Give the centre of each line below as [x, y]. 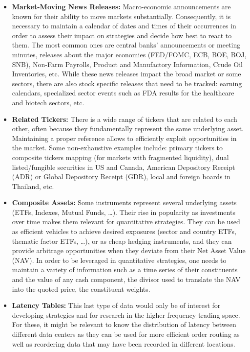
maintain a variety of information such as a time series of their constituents [125, 270]
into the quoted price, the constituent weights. [81, 289]
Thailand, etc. [33, 186]
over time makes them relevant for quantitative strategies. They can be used [126, 222]
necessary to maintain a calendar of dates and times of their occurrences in [124, 26]
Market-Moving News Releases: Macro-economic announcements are [121, 6]
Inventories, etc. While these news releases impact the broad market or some [126, 74]
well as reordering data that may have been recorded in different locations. [124, 343]
